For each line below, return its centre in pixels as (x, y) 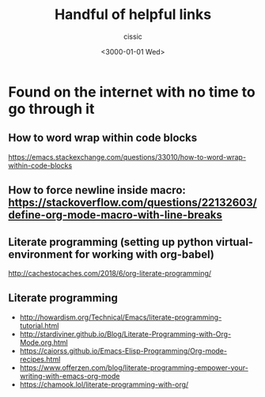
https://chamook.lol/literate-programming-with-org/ (104, 384)
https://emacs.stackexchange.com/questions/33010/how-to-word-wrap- (127, 157)
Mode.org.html (44, 342)
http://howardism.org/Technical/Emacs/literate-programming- (121, 317)
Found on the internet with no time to (132, 92)
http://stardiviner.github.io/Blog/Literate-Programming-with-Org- (125, 334)
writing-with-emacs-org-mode (70, 376)
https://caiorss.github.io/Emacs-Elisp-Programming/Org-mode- (123, 350)
